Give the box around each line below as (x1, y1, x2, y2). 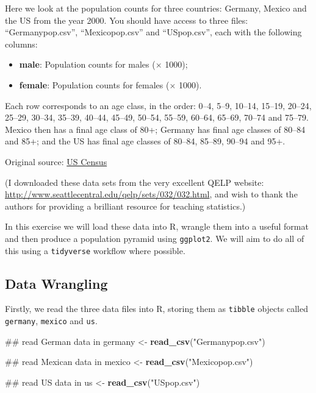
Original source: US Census (5, 155, 107, 168)
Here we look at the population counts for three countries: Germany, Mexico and (5, 2, 307, 14)
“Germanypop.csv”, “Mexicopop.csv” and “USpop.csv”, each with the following (5, 26, 302, 38)
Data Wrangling (5, 274, 108, 292)
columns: (5, 37, 38, 50)
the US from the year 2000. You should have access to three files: (5, 13, 248, 26)
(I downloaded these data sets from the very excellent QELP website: (5, 175, 264, 188)
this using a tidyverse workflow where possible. (5, 244, 185, 257)
